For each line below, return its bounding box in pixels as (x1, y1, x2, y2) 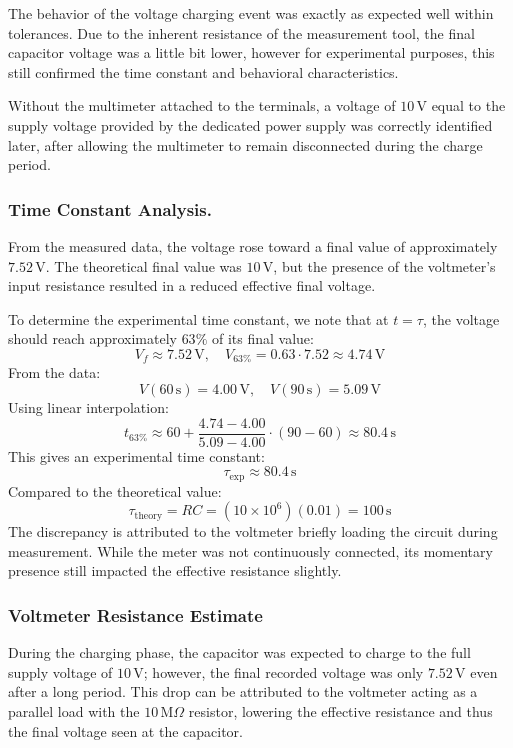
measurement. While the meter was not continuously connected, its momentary (8, 540, 493, 561)
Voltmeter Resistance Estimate (8, 602, 263, 627)
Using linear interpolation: (8, 396, 169, 417)
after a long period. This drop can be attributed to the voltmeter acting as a (8, 681, 478, 702)
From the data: (8, 362, 101, 383)
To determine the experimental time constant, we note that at (8, 308, 389, 329)
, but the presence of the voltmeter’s (273, 255, 496, 276)
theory (134, 510, 163, 521)
